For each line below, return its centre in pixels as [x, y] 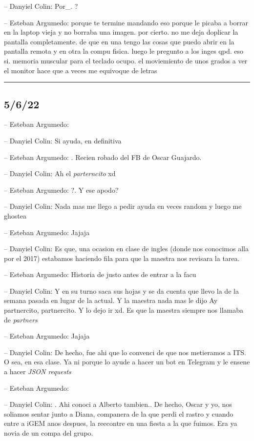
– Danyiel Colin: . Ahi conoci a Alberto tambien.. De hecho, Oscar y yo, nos [118, 404]
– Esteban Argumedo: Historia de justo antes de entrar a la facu [100, 274]
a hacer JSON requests [38, 371]
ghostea [15, 215]
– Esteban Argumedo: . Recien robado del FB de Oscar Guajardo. [103, 157]
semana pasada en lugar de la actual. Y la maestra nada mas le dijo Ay [111, 300]
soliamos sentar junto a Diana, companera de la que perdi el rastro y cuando [119, 413]
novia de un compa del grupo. [49, 433]
